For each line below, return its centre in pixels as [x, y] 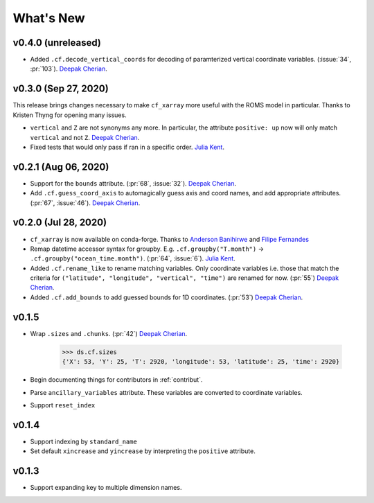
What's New [49, 18]
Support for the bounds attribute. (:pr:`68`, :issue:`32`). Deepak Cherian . [133, 183]
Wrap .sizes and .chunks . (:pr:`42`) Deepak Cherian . [109, 333]
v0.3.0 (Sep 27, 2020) [61, 89]
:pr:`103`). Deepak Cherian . [69, 69]
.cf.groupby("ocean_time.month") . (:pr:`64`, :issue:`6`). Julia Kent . [133, 258]
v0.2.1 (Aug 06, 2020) [61, 167]
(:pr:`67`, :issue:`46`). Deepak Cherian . [85, 203]
